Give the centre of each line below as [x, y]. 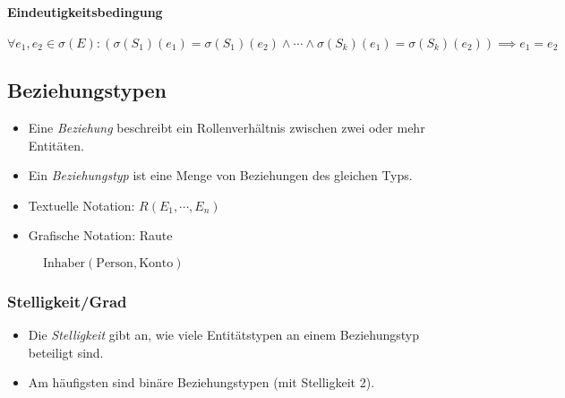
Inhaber [64, 263]
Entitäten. [56, 145]
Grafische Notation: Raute [100, 235]
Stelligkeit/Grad [67, 301]
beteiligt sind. [66, 352]
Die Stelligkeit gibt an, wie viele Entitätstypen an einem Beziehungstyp [223, 335]
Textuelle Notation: [81, 205]
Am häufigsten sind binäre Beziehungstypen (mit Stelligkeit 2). [201, 382]
